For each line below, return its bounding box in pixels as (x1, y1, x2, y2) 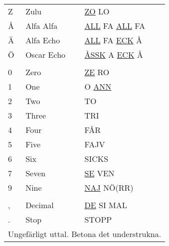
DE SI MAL (84, 199, 127, 211)
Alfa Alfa (25, 20, 58, 31)
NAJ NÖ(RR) (84, 182, 134, 193)
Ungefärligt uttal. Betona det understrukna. (8, 228, 162, 240)
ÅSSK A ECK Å (84, 49, 143, 60)
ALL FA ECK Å (84, 34, 143, 46)
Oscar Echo (25, 49, 66, 60)
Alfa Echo (25, 34, 60, 46)
